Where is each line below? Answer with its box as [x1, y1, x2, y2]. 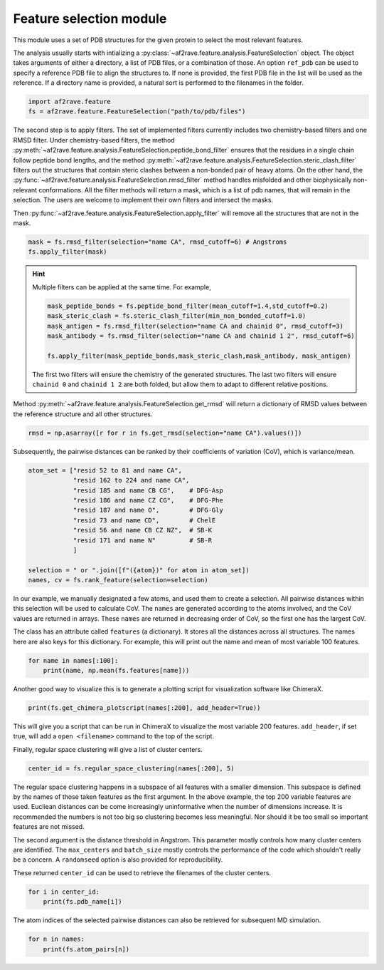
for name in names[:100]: [28, 656, 119, 664]
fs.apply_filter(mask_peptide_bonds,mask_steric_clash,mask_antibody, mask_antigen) [47, 351, 351, 360]
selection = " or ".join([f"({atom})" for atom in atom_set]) [28, 566, 250, 574]
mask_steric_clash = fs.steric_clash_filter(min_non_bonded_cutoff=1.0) [47, 312, 306, 320]
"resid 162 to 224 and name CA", [73, 476, 190, 485]
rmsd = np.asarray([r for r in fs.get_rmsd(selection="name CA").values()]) [28, 428, 302, 437]
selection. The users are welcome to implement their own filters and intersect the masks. [13, 196, 274, 205]
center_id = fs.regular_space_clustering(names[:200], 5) [28, 764, 235, 773]
